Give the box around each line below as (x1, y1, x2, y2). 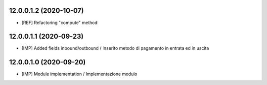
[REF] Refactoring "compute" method (21, 20, 97, 26)
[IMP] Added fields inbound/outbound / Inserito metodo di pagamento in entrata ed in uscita (21, 45, 209, 51)
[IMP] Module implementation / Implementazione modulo (21, 71, 137, 77)
